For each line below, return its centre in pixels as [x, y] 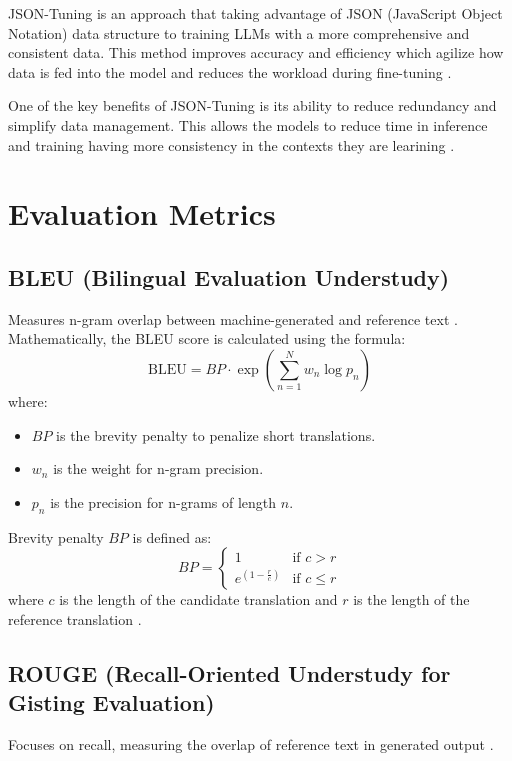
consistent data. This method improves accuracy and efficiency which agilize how [256, 52]
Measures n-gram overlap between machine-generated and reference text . [233, 318]
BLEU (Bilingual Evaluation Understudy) [229, 276]
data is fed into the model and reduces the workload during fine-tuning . [230, 71]
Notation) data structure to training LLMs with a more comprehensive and [239, 32]
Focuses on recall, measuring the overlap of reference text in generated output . [251, 743]
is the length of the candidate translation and [198, 599]
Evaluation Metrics [142, 213]
